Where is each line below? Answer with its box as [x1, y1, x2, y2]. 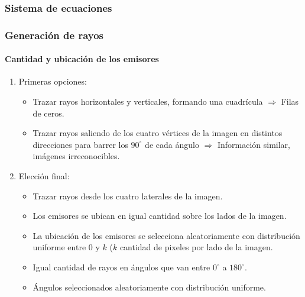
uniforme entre [33, 241, 86, 253]
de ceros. [33, 106, 64, 119]
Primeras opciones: [18, 75, 87, 88]
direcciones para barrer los [33, 138, 128, 150]
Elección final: [18, 170, 70, 182]
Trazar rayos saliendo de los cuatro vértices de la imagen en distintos [33, 127, 283, 139]
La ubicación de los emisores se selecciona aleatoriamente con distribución [33, 229, 300, 241]
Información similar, [217, 138, 291, 150]
